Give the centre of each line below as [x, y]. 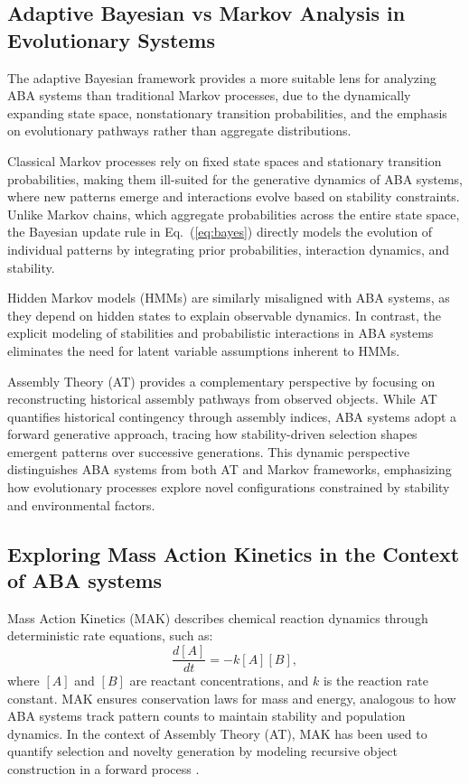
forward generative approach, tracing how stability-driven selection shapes [212, 434]
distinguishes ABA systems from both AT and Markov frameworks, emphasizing [230, 469]
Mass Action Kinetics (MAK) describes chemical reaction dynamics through [218, 617]
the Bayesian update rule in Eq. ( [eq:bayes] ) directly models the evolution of [220, 232]
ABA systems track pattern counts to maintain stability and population [206, 716]
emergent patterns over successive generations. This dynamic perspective [209, 451]
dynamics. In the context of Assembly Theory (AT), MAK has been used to [217, 733]
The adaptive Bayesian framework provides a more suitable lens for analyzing [222, 77]
